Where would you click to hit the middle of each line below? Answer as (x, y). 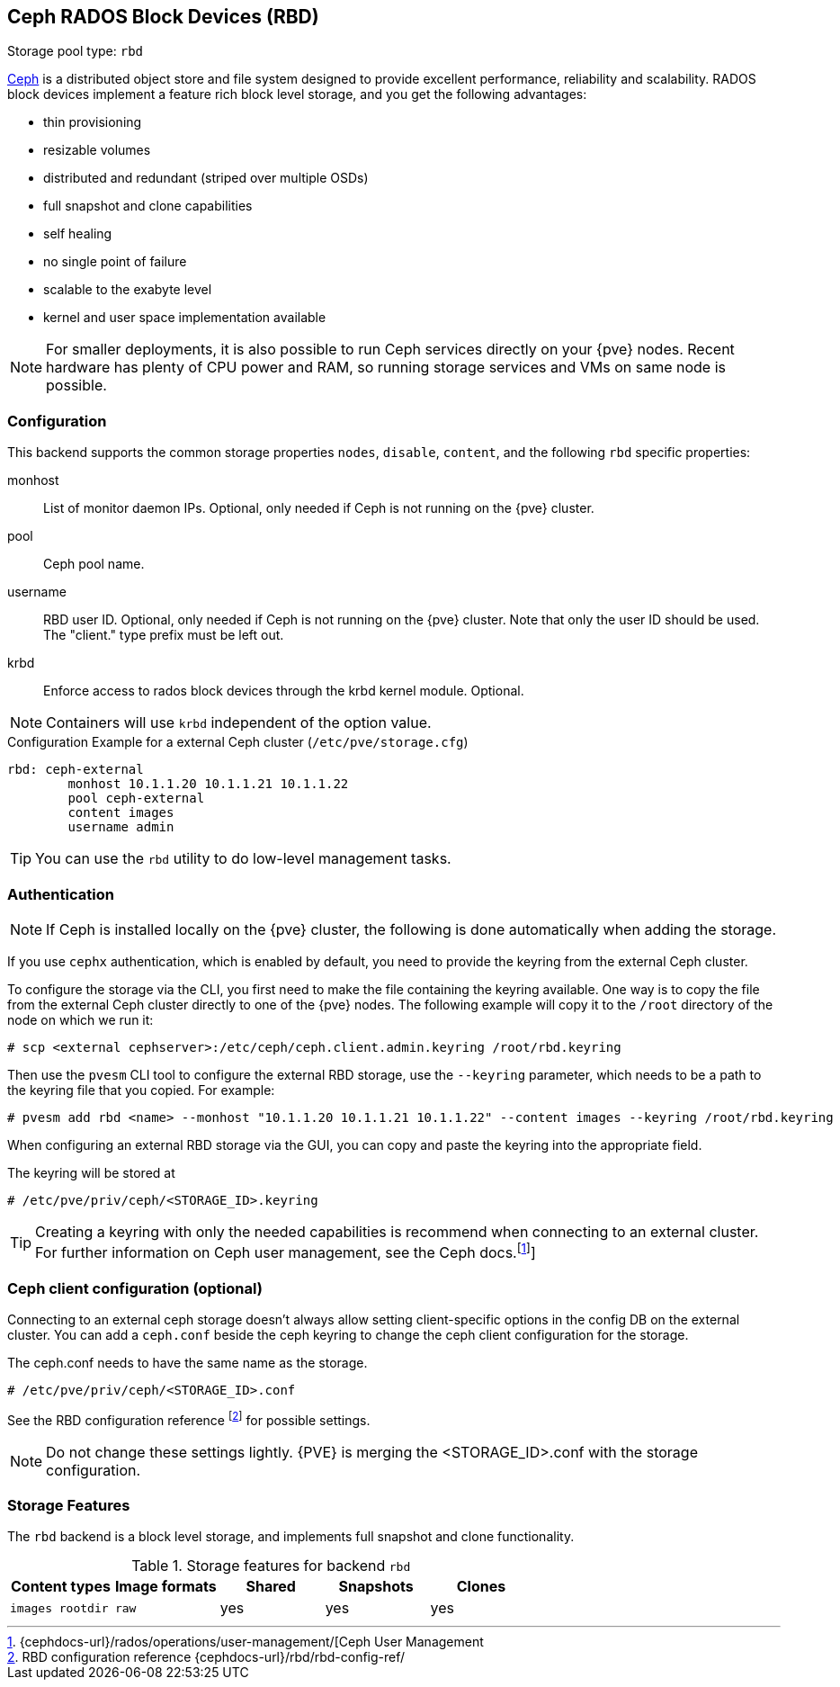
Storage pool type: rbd (76, 51)
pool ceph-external (136, 799)
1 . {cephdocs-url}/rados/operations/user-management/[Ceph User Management (246, 1642)
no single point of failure (115, 262)
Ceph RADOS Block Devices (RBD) (163, 17)
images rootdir (59, 1608)
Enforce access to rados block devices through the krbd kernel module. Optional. (284, 691)
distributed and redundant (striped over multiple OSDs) (206, 178)
